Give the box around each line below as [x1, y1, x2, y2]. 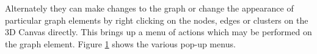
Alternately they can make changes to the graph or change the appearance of [5, 2, 294, 14]
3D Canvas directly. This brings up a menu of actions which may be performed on [5, 25, 312, 38]
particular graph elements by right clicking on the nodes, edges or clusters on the [5, 13, 308, 26]
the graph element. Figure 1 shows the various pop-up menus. [5, 37, 236, 50]
